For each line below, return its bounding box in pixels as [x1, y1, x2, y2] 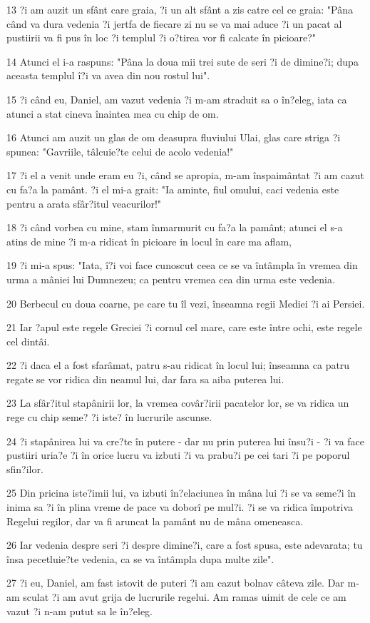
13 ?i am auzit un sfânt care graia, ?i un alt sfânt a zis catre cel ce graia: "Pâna [6, 2, 354, 16]
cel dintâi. [6, 333, 50, 348]
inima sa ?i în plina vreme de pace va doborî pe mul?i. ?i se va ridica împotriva [6, 500, 354, 515]
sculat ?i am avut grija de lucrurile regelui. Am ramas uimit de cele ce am [23, 589, 346, 604]
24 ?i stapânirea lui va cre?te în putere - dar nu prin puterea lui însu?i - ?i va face [6, 433, 365, 448]
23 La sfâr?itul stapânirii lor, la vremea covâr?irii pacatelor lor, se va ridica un [6, 395, 349, 410]
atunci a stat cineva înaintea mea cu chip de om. [6, 106, 219, 121]
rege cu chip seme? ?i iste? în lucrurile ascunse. [6, 410, 212, 425]
